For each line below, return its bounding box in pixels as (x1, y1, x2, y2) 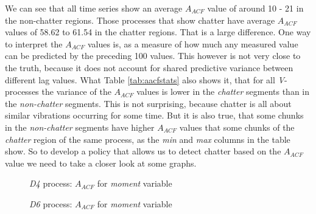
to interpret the (5, 37, 63, 50)
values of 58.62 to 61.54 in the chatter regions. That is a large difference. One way (5, 26, 311, 38)
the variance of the (41, 85, 111, 98)
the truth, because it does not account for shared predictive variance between (5, 61, 293, 74)
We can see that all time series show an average (5, 2, 183, 14)
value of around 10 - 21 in (207, 2, 304, 14)
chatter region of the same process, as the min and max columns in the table (5, 133, 290, 145)
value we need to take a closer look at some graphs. (5, 156, 197, 169)
